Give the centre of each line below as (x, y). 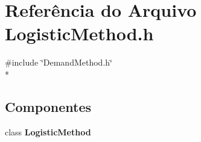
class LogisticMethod (48, 131)
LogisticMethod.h (79, 33)
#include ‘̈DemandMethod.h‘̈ (59, 62)
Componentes (48, 106)
